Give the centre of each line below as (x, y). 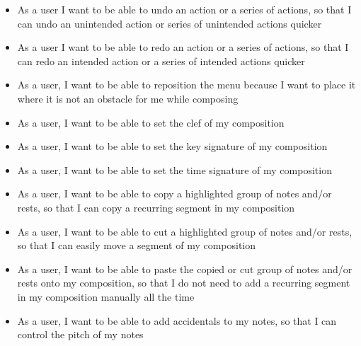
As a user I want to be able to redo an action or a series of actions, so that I (183, 47)
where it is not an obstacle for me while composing (128, 98)
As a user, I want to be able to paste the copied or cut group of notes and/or (185, 269)
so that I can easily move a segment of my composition (137, 245)
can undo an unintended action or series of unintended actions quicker (170, 23)
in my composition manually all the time (106, 296)
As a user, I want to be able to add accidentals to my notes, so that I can (177, 320)
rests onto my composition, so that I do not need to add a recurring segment (184, 283)
